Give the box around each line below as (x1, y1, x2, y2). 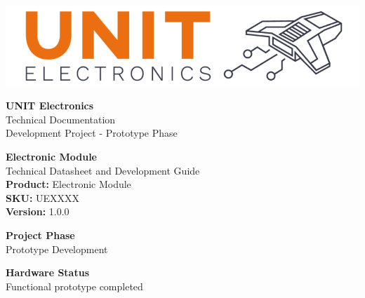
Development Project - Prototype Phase (6, 126, 178, 140)
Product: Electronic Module (6, 177, 131, 191)
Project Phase (6, 228, 75, 242)
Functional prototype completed (6, 278, 143, 293)
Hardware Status (6, 265, 89, 280)
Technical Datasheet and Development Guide (6, 163, 200, 177)
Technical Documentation (6, 111, 116, 126)
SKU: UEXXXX (6, 190, 80, 205)
